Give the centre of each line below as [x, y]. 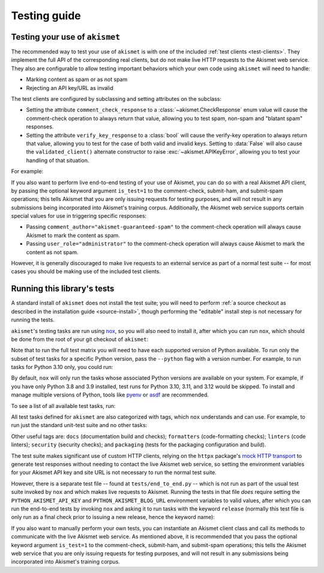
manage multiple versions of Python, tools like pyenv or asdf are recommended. [110, 395]
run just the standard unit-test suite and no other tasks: [79, 425]
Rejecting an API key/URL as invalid [70, 88]
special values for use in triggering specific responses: [79, 216]
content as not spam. [52, 252]
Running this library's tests [63, 289]
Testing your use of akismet [66, 37]
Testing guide [46, 16]
